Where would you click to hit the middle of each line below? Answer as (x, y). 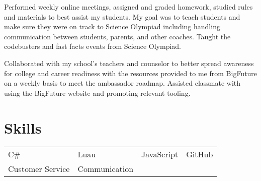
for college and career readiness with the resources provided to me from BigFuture (131, 73)
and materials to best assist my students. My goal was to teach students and (122, 16)
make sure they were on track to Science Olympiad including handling (112, 26)
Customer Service (39, 169)
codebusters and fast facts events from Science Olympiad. (93, 46)
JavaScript (160, 154)
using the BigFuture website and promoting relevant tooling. (97, 93)
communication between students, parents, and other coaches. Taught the (117, 36)
